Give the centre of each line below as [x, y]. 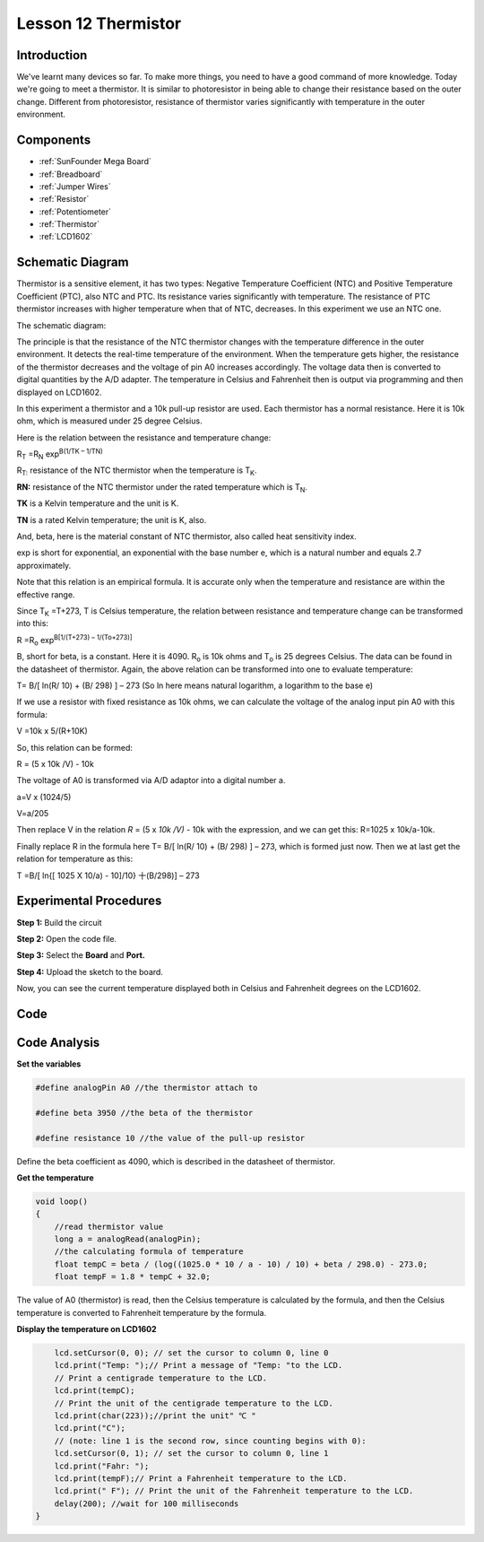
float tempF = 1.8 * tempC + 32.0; [132, 1277]
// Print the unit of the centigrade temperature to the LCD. [194, 1403]
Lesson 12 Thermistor [99, 23]
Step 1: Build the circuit [59, 922]
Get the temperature [55, 1177]
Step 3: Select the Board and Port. [81, 955]
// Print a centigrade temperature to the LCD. [161, 1378]
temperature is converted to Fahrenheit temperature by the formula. [142, 1312]
